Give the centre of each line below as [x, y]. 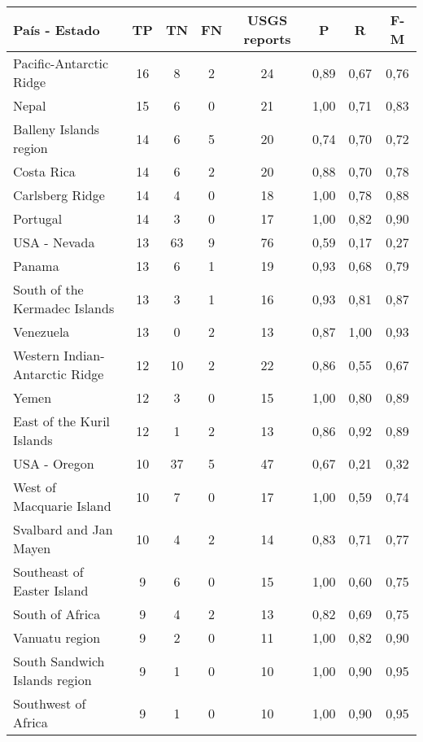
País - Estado [57, 29]
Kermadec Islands [64, 308]
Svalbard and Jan [63, 529]
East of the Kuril [62, 421]
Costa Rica [44, 171]
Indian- [84, 355]
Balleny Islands [57, 129]
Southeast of [48, 572]
